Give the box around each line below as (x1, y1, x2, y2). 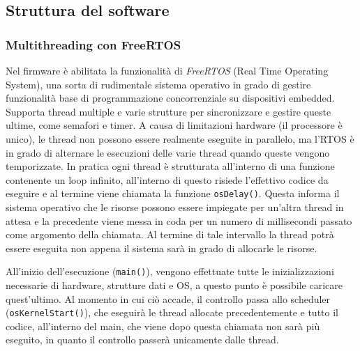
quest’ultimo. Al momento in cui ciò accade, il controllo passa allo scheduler (6, 291, 331, 306)
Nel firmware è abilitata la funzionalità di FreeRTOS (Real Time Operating (6, 63, 329, 77)
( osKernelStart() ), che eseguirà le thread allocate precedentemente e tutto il (6, 305, 338, 320)
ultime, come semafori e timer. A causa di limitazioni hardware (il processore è (6, 118, 343, 132)
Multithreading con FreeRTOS (6, 36, 181, 53)
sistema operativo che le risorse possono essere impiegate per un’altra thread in (6, 200, 344, 214)
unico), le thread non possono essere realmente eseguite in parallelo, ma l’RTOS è (6, 131, 354, 146)
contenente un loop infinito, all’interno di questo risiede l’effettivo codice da (6, 172, 329, 187)
